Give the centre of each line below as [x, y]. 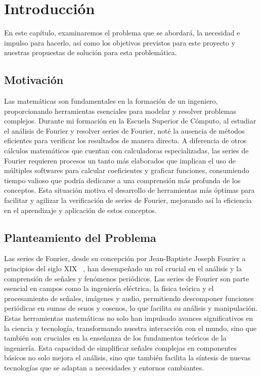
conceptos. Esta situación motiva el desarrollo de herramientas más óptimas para [129, 190]
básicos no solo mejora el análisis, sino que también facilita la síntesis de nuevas [127, 358]
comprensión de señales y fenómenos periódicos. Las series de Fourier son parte [127, 278]
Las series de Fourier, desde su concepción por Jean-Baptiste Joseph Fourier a [125, 258]
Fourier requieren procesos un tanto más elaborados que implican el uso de [120, 160]
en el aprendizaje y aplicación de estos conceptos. [80, 210]
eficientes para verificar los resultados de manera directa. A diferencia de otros [125, 140]
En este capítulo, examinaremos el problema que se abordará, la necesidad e [122, 33]
